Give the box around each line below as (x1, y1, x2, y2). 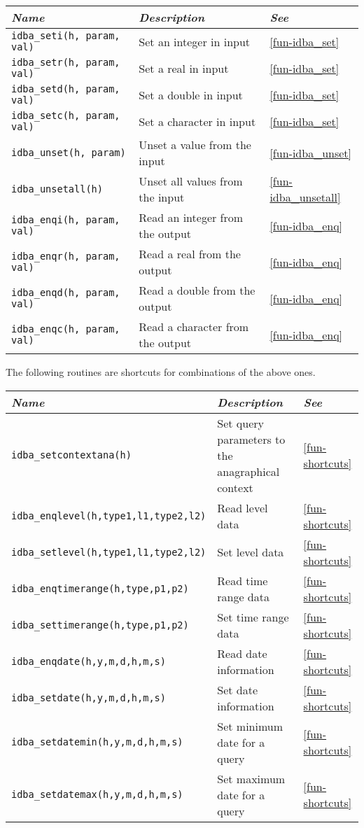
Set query (217, 414, 264, 431)
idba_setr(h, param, (11, 57, 120, 68)
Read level (217, 499, 268, 516)
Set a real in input (139, 59, 229, 76)
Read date (217, 645, 267, 661)
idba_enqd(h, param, (11, 287, 120, 298)
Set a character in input (139, 113, 256, 129)
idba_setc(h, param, (11, 110, 120, 121)
